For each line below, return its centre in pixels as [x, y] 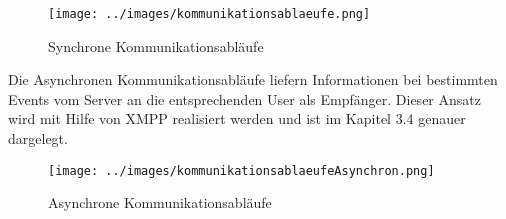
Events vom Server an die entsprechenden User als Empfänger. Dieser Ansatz [244, 98]
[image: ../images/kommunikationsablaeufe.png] [209, 14]
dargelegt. [38, 138]
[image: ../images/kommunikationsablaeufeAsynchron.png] [241, 170]
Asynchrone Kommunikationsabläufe [160, 202]
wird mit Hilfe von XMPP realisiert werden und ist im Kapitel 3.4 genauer [237, 118]
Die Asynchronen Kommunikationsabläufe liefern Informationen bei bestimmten [253, 79]
